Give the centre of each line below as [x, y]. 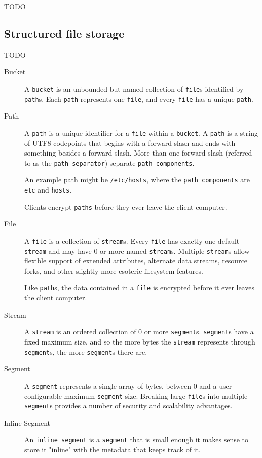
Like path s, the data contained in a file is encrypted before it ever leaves [140, 288]
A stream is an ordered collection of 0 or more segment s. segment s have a [139, 332]
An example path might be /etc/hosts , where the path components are [137, 180]
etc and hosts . [48, 190]
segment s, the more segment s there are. [86, 351]
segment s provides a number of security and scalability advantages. [128, 406]
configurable [43, 395]
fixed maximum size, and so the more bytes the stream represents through [140, 341]
